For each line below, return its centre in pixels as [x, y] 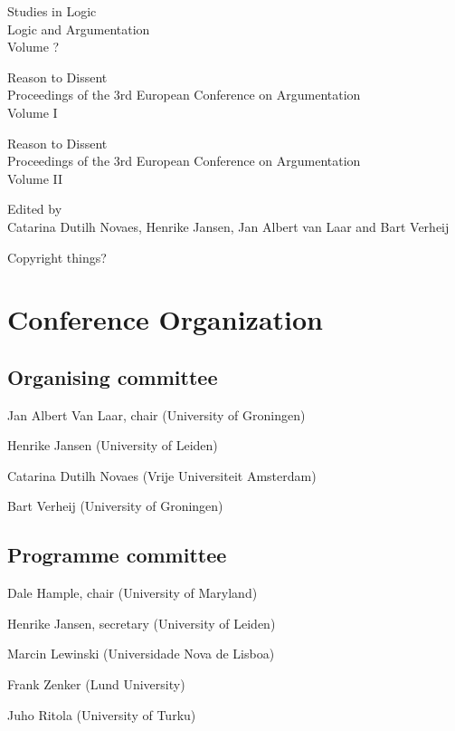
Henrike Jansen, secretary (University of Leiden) [142, 623]
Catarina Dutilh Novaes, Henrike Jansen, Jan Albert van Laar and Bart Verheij [228, 226]
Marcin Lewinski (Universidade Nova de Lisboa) [141, 654]
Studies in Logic [52, 11]
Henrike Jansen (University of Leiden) [113, 445]
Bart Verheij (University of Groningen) [115, 506]
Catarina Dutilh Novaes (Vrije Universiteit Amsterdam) [162, 475]
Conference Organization [165, 319]
